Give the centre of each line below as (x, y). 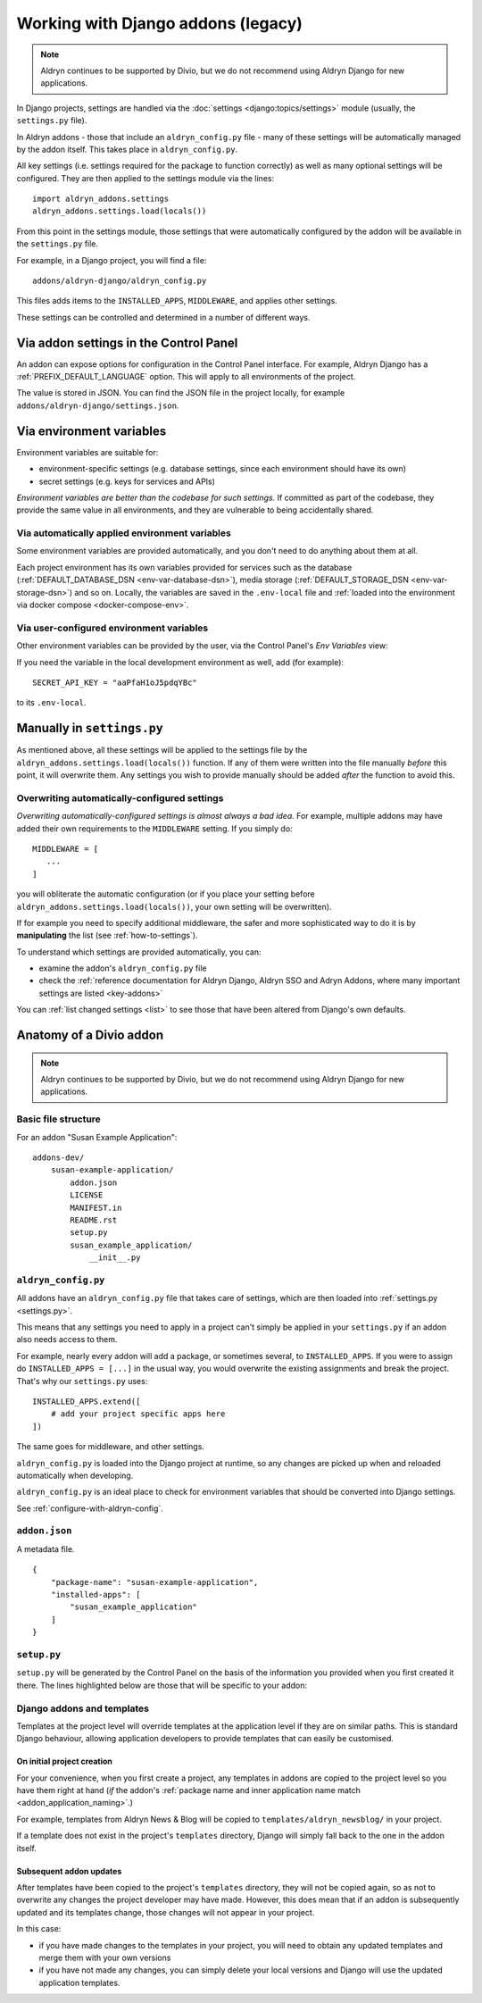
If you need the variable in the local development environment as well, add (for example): (180, 662)
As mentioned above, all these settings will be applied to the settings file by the (162, 750)
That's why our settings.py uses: (82, 1381)
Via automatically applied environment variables (124, 533)
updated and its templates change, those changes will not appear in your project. (166, 1912)
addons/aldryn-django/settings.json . (98, 405)
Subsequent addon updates (69, 1871)
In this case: (39, 1929)
